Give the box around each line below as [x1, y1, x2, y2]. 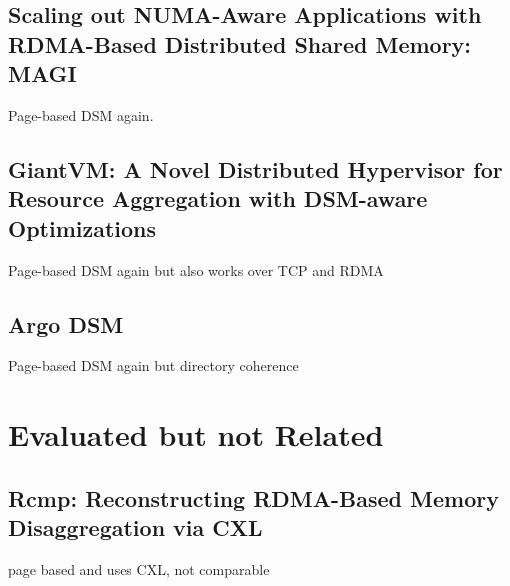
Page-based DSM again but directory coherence [8, 355, 299, 376]
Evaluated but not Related [8, 414, 384, 455]
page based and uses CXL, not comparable [8, 558, 270, 579]
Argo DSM [8, 308, 124, 339]
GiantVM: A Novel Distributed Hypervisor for [8, 153, 503, 184]
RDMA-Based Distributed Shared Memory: [8, 28, 472, 59]
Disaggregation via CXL [8, 512, 263, 543]
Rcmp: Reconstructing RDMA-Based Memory [8, 482, 499, 513]
